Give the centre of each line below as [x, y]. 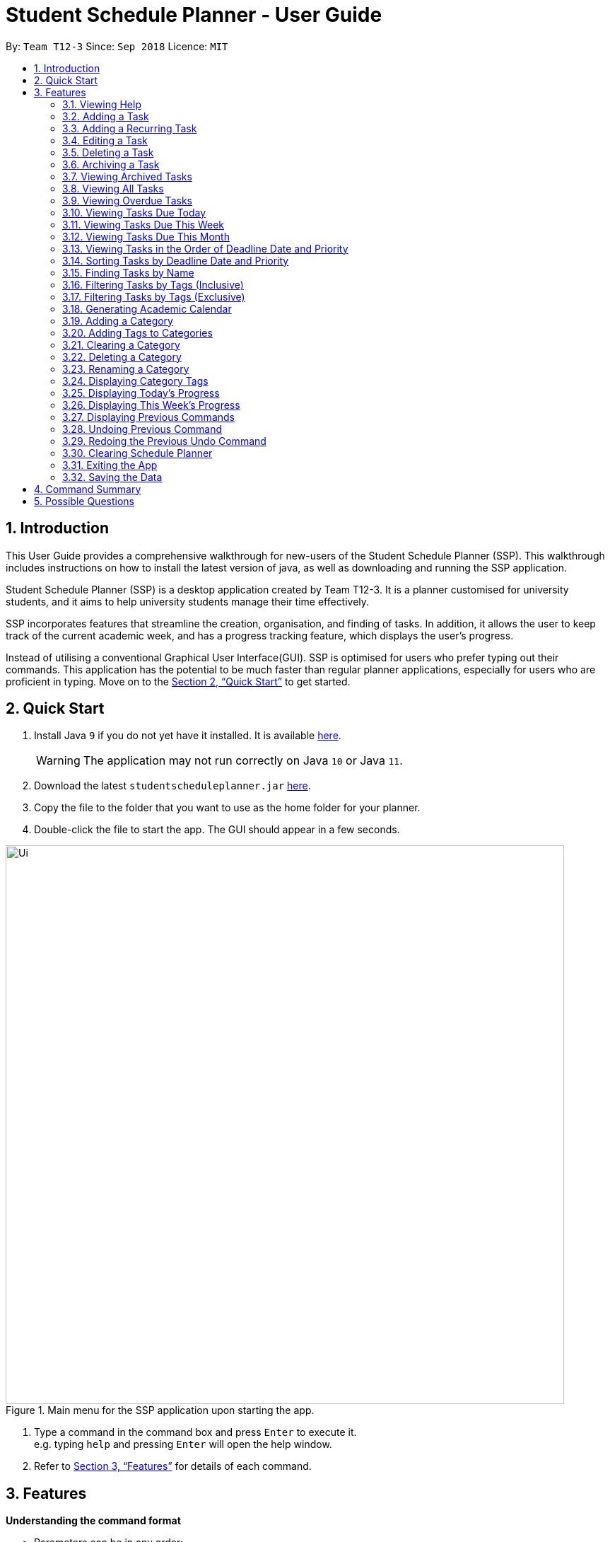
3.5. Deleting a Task [108, 152]
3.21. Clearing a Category [121, 344]
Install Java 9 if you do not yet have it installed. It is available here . [188, 736]
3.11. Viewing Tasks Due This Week [143, 224]
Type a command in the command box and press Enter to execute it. [195, 1432]
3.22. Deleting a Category [122, 356]
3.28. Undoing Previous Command [142, 429]
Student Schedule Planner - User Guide [194, 15]
